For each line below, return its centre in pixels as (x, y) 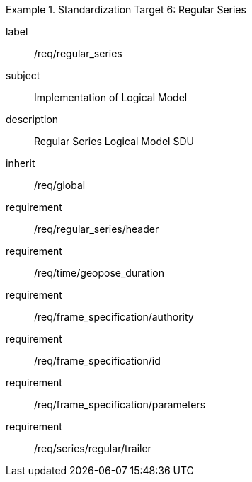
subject (23, 75)
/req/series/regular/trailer (93, 448)
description (32, 119)
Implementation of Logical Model (111, 97)
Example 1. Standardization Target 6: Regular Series (126, 10)
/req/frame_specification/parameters (120, 404)
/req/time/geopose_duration (99, 273)
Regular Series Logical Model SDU (114, 141)
